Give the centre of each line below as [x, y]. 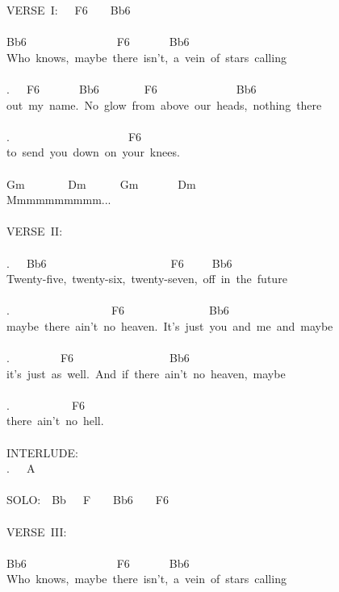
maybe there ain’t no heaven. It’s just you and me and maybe [170, 325]
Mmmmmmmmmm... [59, 200]
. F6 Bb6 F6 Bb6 [132, 88]
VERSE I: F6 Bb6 [69, 10]
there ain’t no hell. [55, 421]
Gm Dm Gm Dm [101, 183]
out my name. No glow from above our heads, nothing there [164, 104]
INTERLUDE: [42, 452]
